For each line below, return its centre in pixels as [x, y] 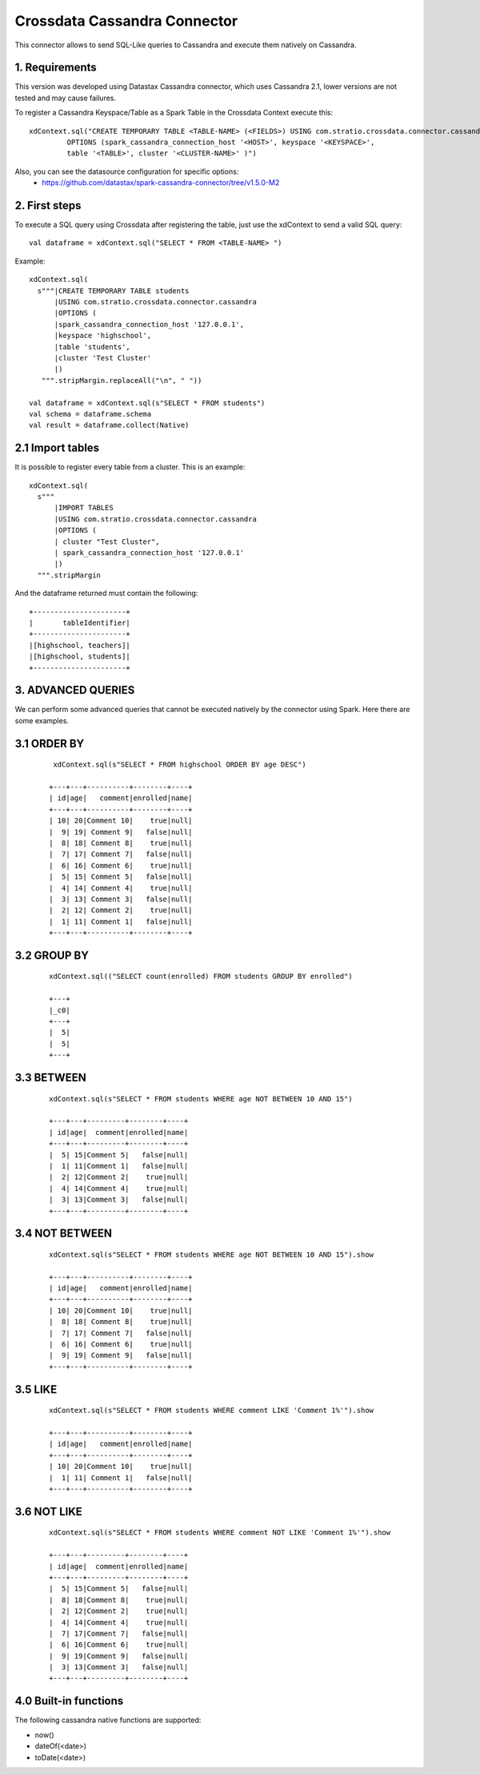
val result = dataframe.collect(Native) [109, 425]
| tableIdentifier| [80, 622]
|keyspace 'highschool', [103, 336]
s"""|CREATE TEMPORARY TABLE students [113, 291]
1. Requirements [56, 68]
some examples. [42, 720]
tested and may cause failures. [65, 98]
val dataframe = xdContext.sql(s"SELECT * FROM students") [147, 403]
